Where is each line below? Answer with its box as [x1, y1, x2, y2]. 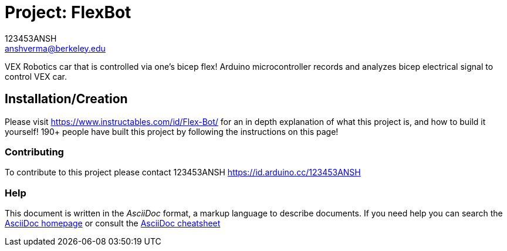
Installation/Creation [5, 91, 128, 107]
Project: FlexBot [5, 2, 131, 22]
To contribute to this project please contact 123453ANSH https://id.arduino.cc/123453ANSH [5, 167, 361, 178]
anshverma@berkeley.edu [5, 43, 106, 53]
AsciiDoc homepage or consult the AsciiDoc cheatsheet [5, 218, 221, 229]
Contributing [5, 145, 64, 158]
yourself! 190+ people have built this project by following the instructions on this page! [5, 126, 339, 137]
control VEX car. [5, 71, 67, 82]
